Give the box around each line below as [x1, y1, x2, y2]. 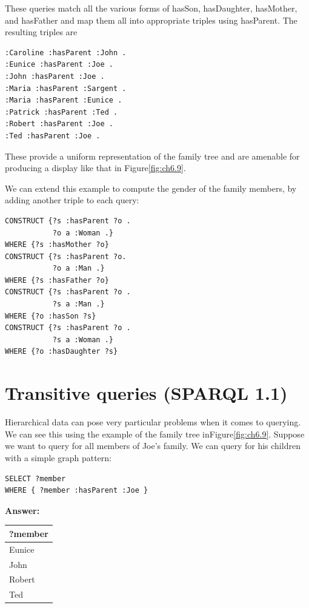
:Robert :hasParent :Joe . [5, 120, 113, 129]
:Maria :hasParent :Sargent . [5, 84, 127, 93]
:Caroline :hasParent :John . [5, 48, 127, 57]
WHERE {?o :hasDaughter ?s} [5, 347, 118, 356]
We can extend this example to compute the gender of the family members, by [5, 181, 297, 194]
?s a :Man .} [52, 300, 105, 309]
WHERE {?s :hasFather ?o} [5, 275, 109, 285]
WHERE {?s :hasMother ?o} [5, 240, 109, 249]
